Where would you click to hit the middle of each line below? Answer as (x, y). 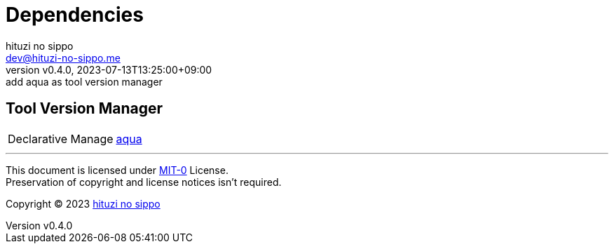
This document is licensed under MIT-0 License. (117, 170)
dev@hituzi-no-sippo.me (63, 58)
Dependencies (75, 15)
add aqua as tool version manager (84, 81)
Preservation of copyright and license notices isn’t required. (144, 182)
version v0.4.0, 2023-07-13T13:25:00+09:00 (109, 69)
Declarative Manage (61, 139)
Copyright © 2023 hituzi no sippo (83, 203)
